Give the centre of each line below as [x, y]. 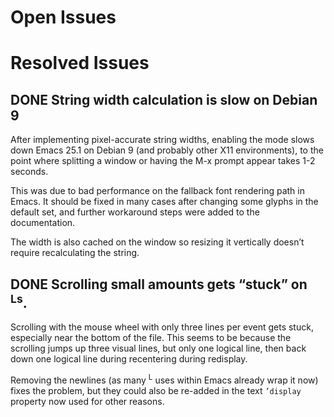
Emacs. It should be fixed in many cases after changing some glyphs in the [164, 202]
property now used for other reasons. [87, 401]
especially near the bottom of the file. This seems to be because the [151, 337]
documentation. [43, 223]
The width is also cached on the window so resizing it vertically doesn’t [157, 242]
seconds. [29, 172]
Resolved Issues [80, 63]
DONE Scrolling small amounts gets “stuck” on [159, 284]
